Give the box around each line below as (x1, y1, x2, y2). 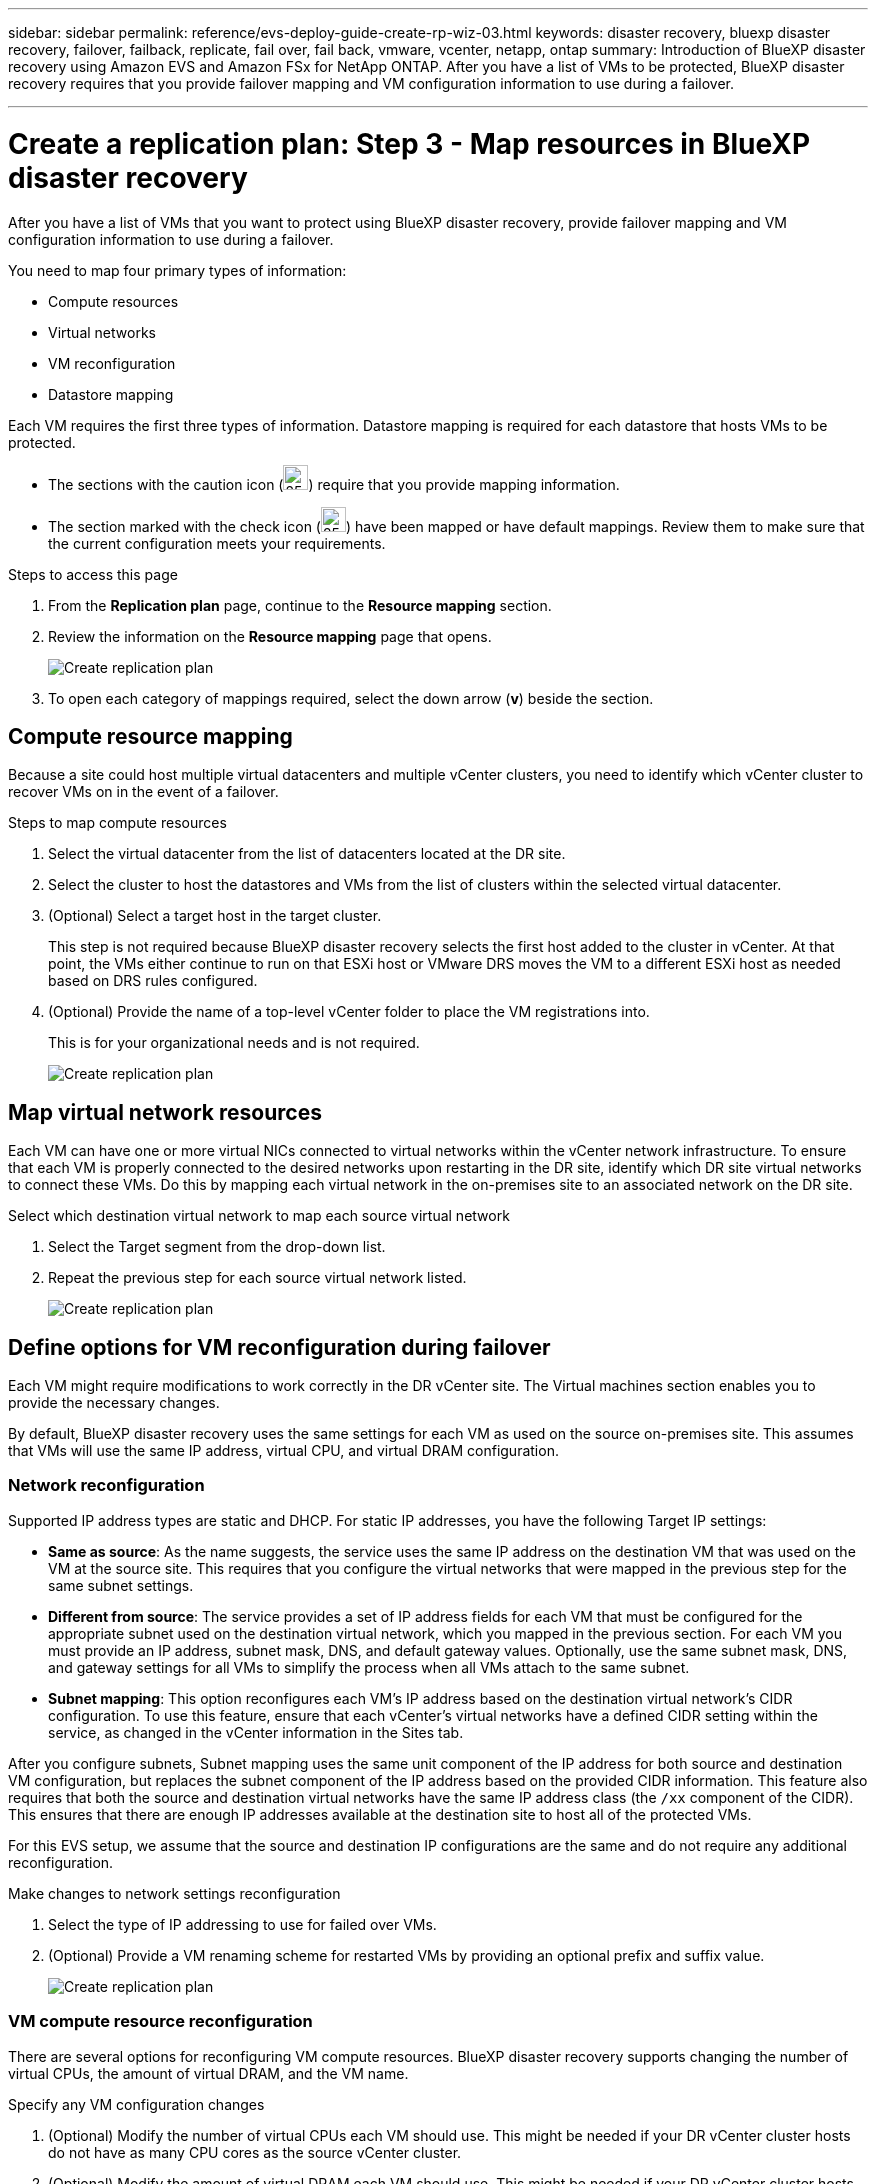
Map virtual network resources (8, 1099, 322, 1125)
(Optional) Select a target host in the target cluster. (48, 907, 382, 925)
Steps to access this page (8, 565, 178, 583)
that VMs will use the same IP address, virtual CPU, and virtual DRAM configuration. (8, 1442, 559, 1460)
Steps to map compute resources (8, 814, 227, 832)
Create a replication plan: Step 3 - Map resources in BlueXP (8, 126, 811, 161)
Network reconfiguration (8, 1475, 205, 1496)
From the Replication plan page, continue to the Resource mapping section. (48, 596, 552, 614)
